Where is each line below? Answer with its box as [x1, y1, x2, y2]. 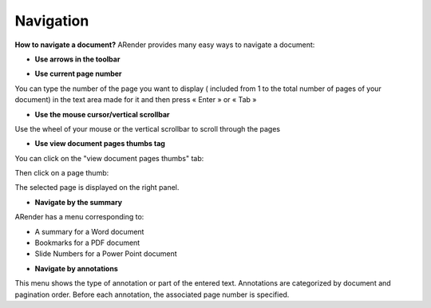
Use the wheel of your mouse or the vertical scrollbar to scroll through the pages [14, 124, 281, 133]
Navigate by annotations [34, 263, 119, 273]
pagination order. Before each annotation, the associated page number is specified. [14, 290, 290, 299]
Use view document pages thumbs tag [34, 139, 165, 148]
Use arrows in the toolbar [34, 54, 121, 64]
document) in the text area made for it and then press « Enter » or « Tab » [14, 95, 257, 105]
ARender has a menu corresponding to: [14, 212, 144, 222]
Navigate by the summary [34, 197, 123, 207]
